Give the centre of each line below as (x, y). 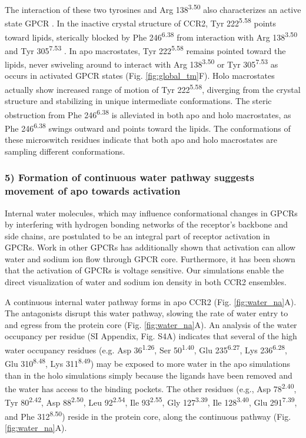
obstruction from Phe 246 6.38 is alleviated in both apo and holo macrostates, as (148, 113)
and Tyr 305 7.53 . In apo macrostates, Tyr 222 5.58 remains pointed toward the (145, 49)
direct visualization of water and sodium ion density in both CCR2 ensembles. (146, 282)
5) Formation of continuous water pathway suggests (129, 177)
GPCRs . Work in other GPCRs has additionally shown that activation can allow (150, 247)
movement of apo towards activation (93, 191)
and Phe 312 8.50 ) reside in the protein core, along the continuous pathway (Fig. (148, 415)
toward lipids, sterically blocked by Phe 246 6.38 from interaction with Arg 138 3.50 (151, 36)
